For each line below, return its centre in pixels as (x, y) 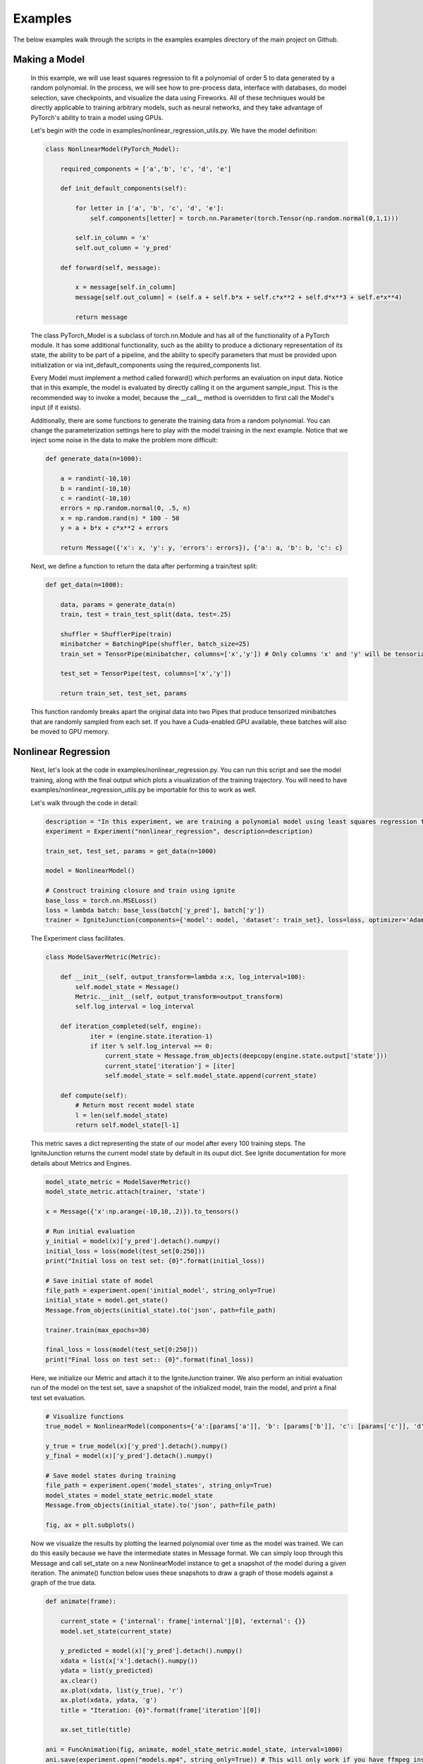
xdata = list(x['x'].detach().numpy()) (129, 1661)
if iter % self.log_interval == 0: (151, 1046)
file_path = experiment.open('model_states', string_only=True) (159, 1486)
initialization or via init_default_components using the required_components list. (146, 365)
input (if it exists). (56, 407)
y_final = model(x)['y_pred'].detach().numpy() (129, 1456)
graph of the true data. (63, 1583)
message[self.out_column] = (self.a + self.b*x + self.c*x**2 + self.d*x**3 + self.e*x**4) (239, 297)
